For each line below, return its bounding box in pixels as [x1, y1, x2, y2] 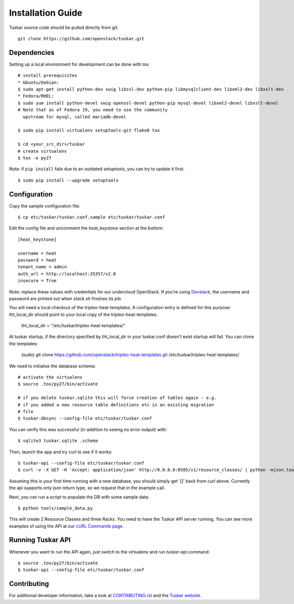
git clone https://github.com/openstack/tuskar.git [18, 36, 145, 41]
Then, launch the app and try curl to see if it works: [9, 449, 113, 455]
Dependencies [9, 48, 55, 56]
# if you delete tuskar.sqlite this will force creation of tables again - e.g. [18, 395, 217, 401]
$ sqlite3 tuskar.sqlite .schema [18, 438, 98, 444]
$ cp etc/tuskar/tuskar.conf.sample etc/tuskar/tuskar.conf [18, 214, 165, 220]
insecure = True [18, 278, 57, 284]
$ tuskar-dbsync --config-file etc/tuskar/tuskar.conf [18, 416, 152, 421]
